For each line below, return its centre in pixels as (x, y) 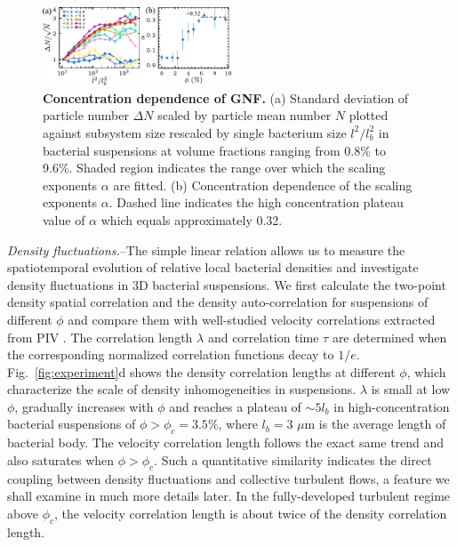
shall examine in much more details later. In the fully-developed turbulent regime (229, 496)
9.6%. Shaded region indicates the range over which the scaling (214, 168)
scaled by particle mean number (245, 115)
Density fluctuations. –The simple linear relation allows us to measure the (206, 249)
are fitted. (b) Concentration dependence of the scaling (263, 185)
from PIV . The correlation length (100, 337)
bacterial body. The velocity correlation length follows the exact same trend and (226, 442)
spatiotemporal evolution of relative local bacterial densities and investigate (213, 267)
